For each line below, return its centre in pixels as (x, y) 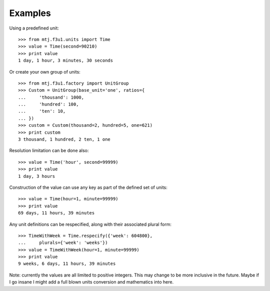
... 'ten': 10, (42, 111)
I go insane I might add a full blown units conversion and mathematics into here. (91, 282)
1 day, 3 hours (37, 176)
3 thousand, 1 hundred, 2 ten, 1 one (64, 139)
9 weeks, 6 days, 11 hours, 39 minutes (67, 264)
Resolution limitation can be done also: (49, 151)
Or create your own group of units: (45, 72)
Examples (30, 13)
